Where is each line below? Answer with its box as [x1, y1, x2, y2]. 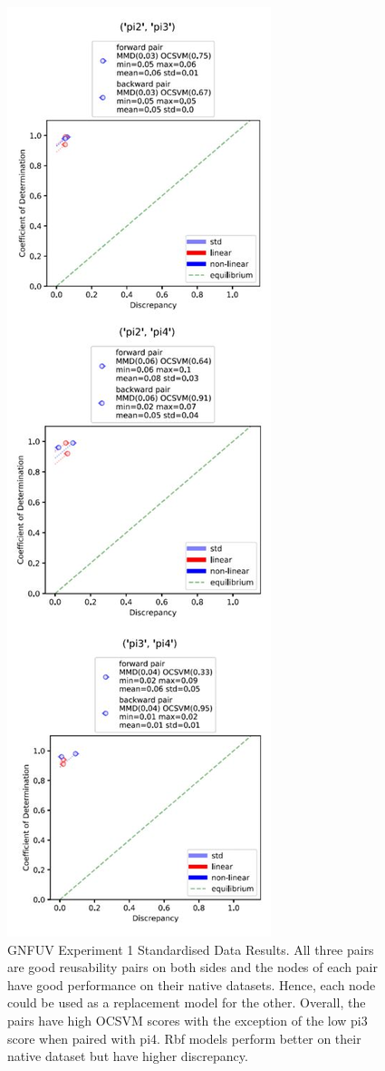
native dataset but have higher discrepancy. [7, 1046, 248, 1066]
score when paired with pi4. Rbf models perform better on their [7, 1028, 361, 1047]
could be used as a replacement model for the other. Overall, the [7, 993, 366, 1012]
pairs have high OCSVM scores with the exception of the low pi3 [7, 1010, 368, 1029]
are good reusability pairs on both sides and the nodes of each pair [7, 958, 378, 977]
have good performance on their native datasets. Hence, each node [7, 975, 376, 994]
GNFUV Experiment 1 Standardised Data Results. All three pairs [7, 939, 374, 958]
